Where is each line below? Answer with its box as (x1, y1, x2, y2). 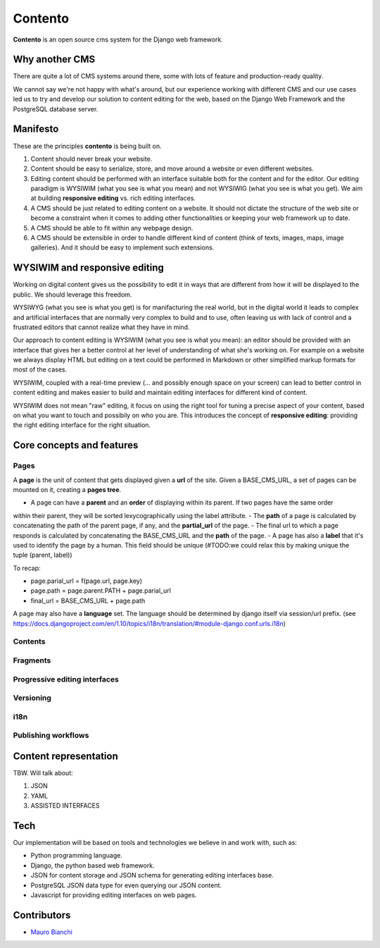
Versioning (13, 693, 52, 703)
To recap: (13, 564, 42, 572)
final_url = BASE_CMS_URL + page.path (30, 596, 146, 605)
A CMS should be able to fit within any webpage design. (30, 223, 194, 232)
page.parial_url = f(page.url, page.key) (30, 577, 143, 585)
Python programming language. (30, 851, 122, 860)
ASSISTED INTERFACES (30, 801, 100, 810)
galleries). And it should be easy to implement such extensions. (30, 243, 215, 252)
